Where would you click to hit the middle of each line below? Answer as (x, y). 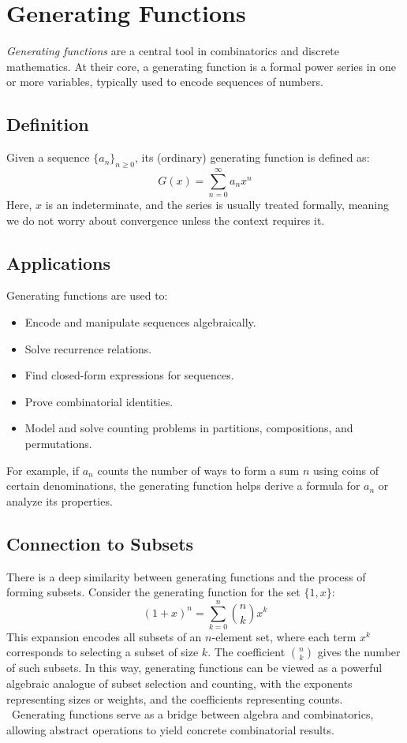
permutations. (58, 443)
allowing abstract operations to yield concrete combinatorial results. (170, 729)
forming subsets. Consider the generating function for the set (153, 592)
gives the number (359, 652)
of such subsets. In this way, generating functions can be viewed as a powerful (194, 668)
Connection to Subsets (100, 543)
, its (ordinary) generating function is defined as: (252, 157)
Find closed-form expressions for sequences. (129, 375)
